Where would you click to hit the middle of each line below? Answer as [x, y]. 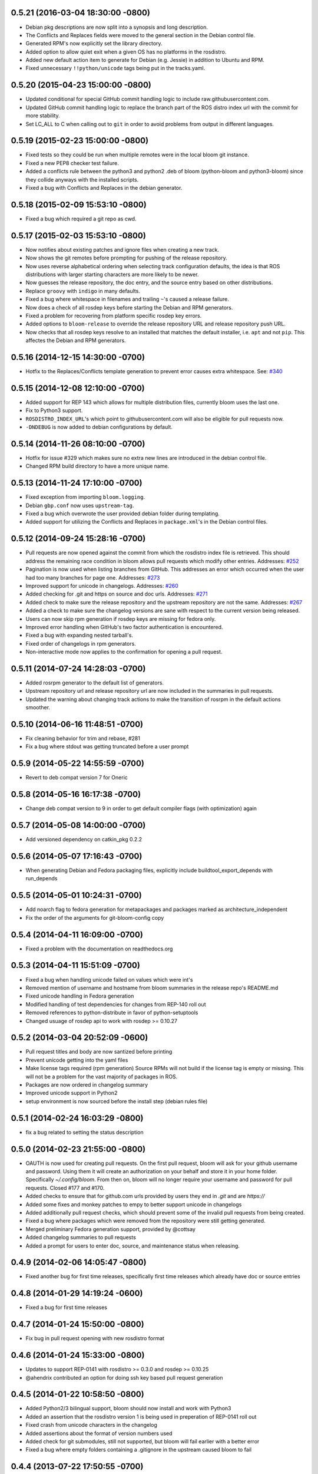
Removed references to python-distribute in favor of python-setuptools [112, 1013]
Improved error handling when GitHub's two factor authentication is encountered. [124, 627]
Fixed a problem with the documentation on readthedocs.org [99, 949]
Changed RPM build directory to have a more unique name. [97, 466]
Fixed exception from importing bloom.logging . [85, 497]
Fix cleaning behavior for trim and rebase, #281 [83, 738]
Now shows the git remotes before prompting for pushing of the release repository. [126, 258]
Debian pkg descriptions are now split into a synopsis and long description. [117, 27]
